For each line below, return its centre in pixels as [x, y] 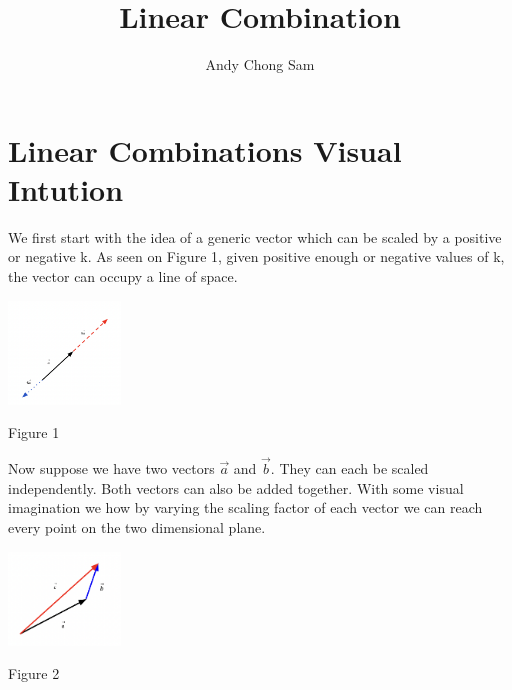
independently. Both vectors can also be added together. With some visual [236, 487]
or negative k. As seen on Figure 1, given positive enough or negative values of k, [256, 256]
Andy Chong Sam [260, 64]
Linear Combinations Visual [205, 149]
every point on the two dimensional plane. [137, 526]
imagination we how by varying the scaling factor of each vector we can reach [245, 507]
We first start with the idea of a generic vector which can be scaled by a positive [255, 236]
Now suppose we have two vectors [111, 468]
